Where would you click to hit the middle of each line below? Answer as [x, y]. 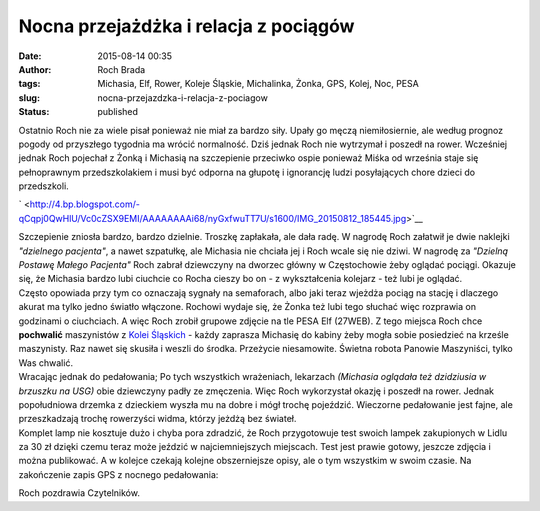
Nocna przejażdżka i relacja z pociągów [186, 26]
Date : [30, 56]
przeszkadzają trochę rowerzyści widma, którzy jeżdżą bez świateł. [157, 419]
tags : [29, 84]
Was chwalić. [46, 362]
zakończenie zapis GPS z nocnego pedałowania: [118, 474]
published [118, 112]
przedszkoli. [43, 186]
